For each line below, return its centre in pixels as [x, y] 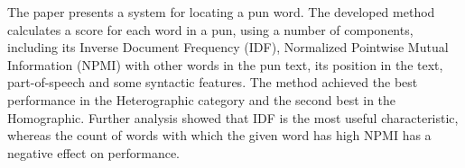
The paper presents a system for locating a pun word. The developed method [221, 12]
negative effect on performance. [94, 152]
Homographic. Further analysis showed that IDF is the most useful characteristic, [233, 117]
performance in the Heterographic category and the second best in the [202, 99]
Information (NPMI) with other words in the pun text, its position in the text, [225, 64]
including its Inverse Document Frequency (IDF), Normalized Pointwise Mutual [228, 47]
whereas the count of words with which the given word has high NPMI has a [219, 135]
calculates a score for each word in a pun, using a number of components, [210, 29]
